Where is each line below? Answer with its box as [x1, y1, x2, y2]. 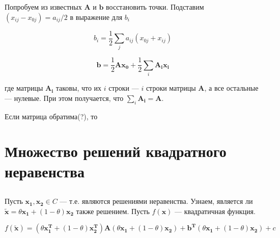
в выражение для [70, 11, 123, 22]
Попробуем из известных [5, 2, 82, 12]
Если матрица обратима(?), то [5, 111, 98, 121]
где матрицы [5, 83, 43, 93]
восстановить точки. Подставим [106, 2, 204, 12]
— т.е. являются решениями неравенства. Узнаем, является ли [60, 196, 253, 206]
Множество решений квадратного [5, 141, 227, 162]
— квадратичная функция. [175, 205, 256, 216]
